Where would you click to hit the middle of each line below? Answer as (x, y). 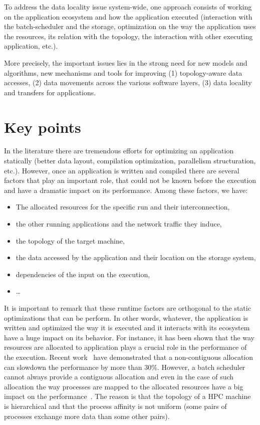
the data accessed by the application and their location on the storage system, (136, 257)
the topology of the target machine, (70, 240)
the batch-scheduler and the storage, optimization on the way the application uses (130, 26)
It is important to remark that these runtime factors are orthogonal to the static (127, 308)
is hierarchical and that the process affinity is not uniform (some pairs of (115, 406)
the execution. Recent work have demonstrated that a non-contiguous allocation (129, 357)
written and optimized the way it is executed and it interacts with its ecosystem (127, 328)
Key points (43, 127)
